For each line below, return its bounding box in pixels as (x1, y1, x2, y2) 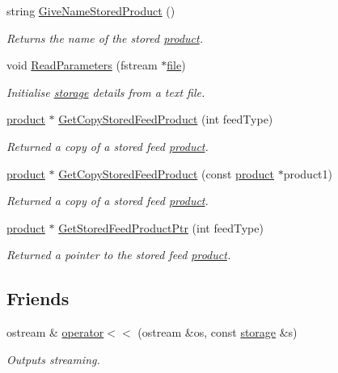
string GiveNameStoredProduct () (6, 2, 175, 19)
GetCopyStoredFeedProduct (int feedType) (58, 111, 273, 128)
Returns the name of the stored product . (6, 29, 203, 46)
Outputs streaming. (6, 350, 100, 367)
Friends (6, 286, 70, 311)
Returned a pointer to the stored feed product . (6, 246, 231, 263)
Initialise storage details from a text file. (6, 83, 205, 100)
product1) (283, 165, 333, 182)
